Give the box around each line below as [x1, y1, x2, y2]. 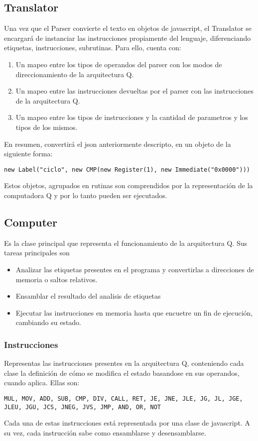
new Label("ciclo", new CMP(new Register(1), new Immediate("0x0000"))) [4, 166, 250, 173]
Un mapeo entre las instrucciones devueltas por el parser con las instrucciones [15, 86, 254, 96]
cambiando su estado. [15, 317, 82, 328]
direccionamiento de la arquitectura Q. [15, 69, 134, 79]
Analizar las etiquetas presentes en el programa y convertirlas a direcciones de [15, 264, 254, 274]
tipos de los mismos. [15, 121, 78, 132]
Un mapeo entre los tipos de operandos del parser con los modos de [15, 59, 222, 69]
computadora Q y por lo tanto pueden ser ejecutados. [4, 190, 167, 200]
